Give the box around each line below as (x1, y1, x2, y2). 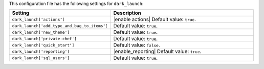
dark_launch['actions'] (12, 17, 65, 22)
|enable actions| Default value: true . (113, 16, 196, 23)
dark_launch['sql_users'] (12, 55, 70, 61)
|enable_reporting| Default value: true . (113, 48, 201, 55)
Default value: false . (113, 42, 160, 48)
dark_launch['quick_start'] (12, 42, 75, 47)
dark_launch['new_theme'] (12, 29, 70, 35)
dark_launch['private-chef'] (12, 36, 77, 41)
